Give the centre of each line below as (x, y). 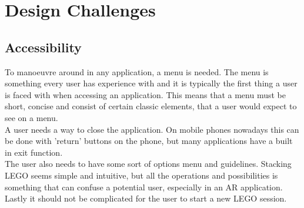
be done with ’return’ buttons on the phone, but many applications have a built (149, 141)
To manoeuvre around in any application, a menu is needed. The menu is (137, 71)
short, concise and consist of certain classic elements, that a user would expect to (151, 106)
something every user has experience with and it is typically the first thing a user (151, 83)
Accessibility (43, 47)
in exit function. (34, 152)
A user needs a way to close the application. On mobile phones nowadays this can (152, 129)
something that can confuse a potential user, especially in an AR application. (144, 187)
